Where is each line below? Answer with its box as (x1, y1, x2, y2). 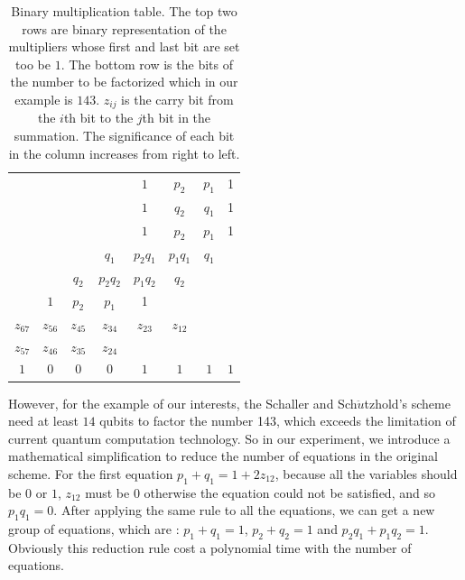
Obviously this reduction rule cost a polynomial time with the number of (8, 538, 412, 557)
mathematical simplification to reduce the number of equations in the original (8, 447, 438, 465)
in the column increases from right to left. (8, 143, 240, 162)
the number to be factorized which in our (10, 72, 238, 91)
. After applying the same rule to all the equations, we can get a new (53, 501, 435, 520)
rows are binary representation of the (22, 19, 227, 38)
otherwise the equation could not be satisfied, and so (144, 483, 435, 502)
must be (85, 483, 130, 502)
